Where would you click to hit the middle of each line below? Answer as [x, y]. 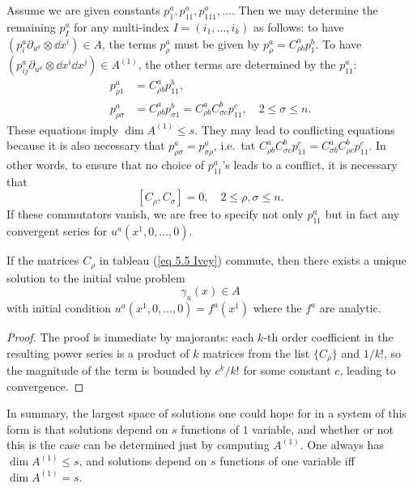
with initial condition [59, 308]
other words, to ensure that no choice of [106, 165]
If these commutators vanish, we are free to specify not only [155, 214]
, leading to [368, 370]
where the [277, 308]
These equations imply [62, 129]
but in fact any [362, 214]
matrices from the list [256, 352]
